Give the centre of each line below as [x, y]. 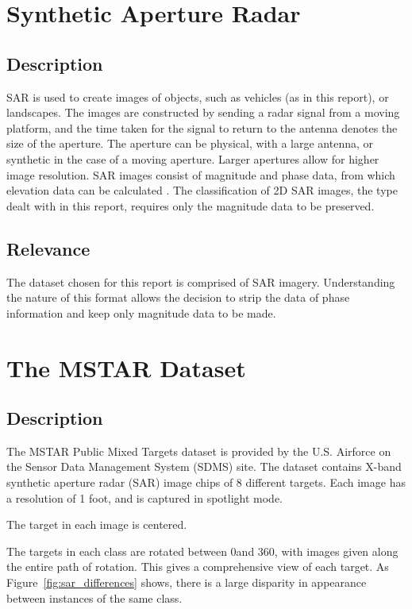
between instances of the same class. [94, 597]
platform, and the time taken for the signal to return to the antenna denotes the [202, 127]
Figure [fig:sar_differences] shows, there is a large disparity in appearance [187, 582]
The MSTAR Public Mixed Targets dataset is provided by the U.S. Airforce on [199, 451]
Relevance [48, 248]
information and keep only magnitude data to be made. [141, 312]
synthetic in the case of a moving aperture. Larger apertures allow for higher [193, 158]
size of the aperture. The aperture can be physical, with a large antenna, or [190, 143]
